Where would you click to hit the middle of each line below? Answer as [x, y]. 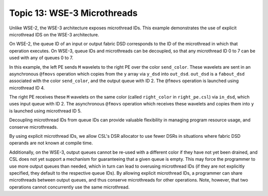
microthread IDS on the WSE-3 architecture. [54, 34]
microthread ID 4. [27, 88]
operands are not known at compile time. [51, 143]
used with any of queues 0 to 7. [41, 58]
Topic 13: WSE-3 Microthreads [73, 13]
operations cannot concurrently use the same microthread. [69, 187]
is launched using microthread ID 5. [45, 111]
